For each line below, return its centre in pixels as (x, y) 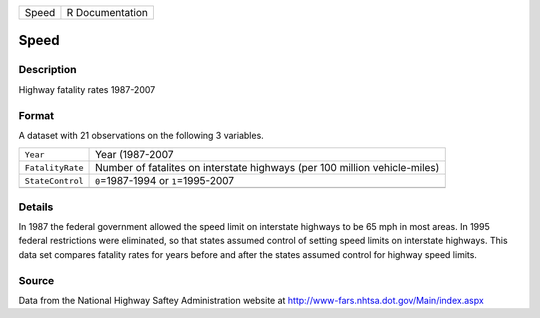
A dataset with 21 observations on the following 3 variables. (141, 135)
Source (36, 280)
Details (36, 207)
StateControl (54, 180)
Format (36, 115)
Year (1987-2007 (134, 155)
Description (47, 70)
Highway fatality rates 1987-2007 (87, 89)
